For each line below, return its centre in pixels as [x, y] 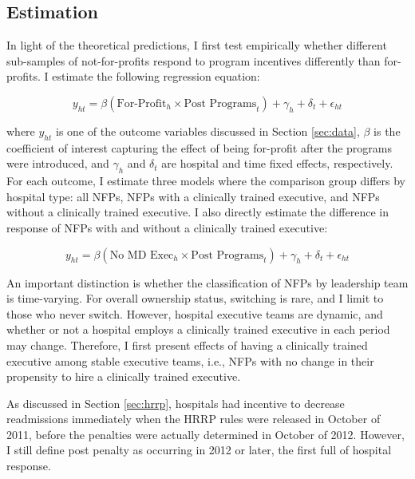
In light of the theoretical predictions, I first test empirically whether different [197, 45]
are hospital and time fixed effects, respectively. [277, 163]
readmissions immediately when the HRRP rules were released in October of [194, 419]
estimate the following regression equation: [156, 76]
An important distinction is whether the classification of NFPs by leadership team [207, 282]
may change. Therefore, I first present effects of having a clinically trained [187, 344]
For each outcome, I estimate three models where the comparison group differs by [206, 181]
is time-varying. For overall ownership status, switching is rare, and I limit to [195, 298]
